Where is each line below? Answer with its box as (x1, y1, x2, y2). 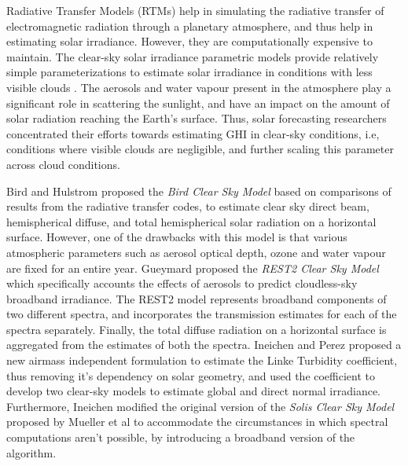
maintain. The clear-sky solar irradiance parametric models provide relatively (6, 48, 379, 64)
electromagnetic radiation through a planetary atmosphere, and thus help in (6, 17, 373, 34)
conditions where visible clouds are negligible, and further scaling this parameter (6, 141, 394, 157)
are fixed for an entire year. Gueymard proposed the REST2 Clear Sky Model (6, 259, 379, 276)
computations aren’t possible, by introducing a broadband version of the (6, 429, 355, 446)
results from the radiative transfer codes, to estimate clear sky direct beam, (6, 198, 369, 215)
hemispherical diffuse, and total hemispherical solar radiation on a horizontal (6, 213, 377, 229)
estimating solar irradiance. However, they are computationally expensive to (6, 33, 373, 50)
